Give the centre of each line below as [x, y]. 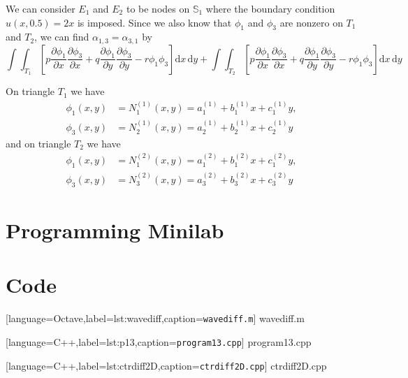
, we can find [62, 37]
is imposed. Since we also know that [154, 22]
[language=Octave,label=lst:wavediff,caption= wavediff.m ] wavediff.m [155, 318]
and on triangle [38, 143]
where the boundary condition [270, 8]
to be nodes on [158, 8]
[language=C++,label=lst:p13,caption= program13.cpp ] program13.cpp [159, 341]
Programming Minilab [115, 230]
